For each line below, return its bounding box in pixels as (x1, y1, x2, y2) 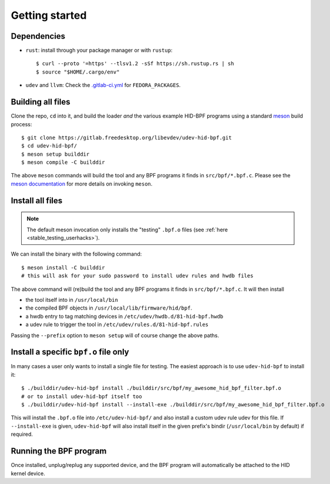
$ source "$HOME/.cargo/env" (36, 68, 120, 75)
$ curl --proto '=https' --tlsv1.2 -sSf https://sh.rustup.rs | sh (36, 60, 234, 67)
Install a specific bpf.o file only (11, 347, 129, 357)
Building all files (11, 97, 70, 107)
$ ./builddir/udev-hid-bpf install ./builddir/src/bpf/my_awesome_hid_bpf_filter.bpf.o (21, 385, 282, 392)
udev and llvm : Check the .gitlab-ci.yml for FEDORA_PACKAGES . (25, 82, 181, 89)
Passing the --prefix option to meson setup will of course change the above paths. (11, 332, 220, 339)
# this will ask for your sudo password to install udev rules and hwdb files (21, 273, 254, 279)
